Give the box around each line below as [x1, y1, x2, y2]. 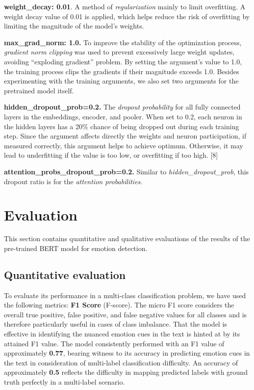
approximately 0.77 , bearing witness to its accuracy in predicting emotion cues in [4, 348, 250, 358]
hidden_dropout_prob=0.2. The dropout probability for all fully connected [4, 102, 241, 112]
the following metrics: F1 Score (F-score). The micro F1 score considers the [4, 300, 234, 310]
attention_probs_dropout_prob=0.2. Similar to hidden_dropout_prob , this [4, 166, 249, 176]
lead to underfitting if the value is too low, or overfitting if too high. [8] [4, 150, 218, 160]
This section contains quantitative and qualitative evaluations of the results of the [4, 233, 250, 244]
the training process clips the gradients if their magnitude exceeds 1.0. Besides [4, 66, 239, 76]
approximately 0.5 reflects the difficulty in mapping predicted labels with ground [4, 367, 248, 377]
